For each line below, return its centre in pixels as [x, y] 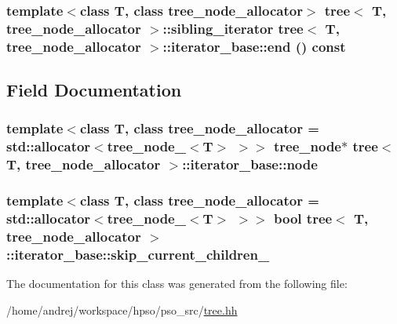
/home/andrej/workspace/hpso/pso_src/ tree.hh [122, 309]
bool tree [303, 218]
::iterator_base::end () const [254, 46]
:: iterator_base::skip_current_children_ [138, 254]
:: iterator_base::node [250, 164]
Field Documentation [94, 90]
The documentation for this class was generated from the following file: [177, 284]
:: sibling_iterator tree [233, 28]
